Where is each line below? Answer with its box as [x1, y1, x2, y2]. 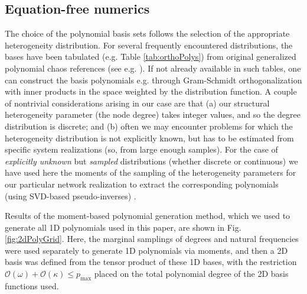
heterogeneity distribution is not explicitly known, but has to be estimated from [5, 131, 294, 144]
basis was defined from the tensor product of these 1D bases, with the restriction [5, 256, 297, 268]
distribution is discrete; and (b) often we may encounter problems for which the [5, 119, 293, 132]
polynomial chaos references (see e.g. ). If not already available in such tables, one [5, 62, 301, 74]
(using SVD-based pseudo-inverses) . [5, 189, 136, 202]
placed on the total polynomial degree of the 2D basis [94, 267, 289, 280]
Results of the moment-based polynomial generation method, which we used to [5, 209, 290, 222]
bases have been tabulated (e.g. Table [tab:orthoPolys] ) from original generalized [5, 50, 296, 63]
